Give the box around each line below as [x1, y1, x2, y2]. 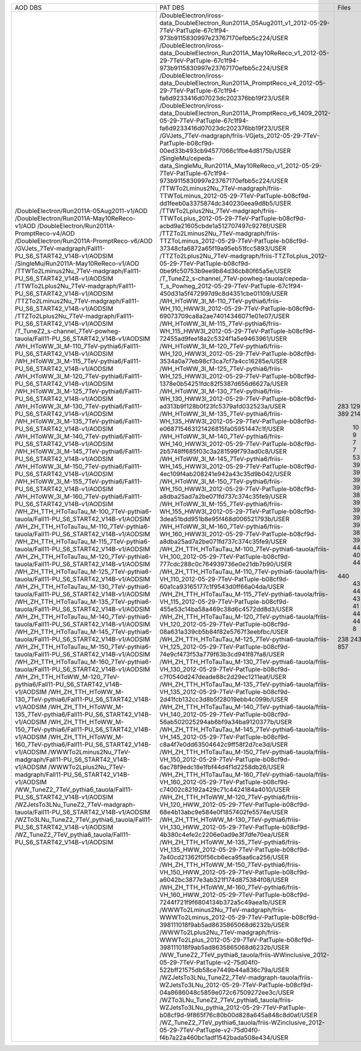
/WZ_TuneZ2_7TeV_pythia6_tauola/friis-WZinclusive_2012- [159, 1019, 325, 1026]
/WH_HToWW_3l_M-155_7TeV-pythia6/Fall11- [14, 477, 143, 485]
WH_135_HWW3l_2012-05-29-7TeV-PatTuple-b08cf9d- [159, 417, 317, 425]
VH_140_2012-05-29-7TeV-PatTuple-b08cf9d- [159, 710, 291, 719]
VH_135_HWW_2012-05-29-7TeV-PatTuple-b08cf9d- [159, 845, 310, 854]
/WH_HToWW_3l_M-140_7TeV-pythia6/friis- [159, 432, 283, 440]
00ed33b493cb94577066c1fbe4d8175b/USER [159, 147, 291, 155]
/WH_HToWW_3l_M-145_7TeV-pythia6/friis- [159, 455, 283, 463]
